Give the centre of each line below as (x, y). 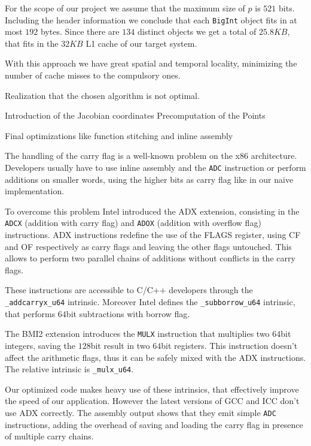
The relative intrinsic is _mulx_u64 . (69, 369)
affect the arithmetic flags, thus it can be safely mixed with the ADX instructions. (155, 357)
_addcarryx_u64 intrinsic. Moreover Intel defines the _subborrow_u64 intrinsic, (150, 302)
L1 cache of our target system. (141, 43)
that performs (30, 313)
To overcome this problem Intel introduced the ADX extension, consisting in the (152, 211)
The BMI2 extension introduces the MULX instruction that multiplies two (137, 334)
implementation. (35, 191)
